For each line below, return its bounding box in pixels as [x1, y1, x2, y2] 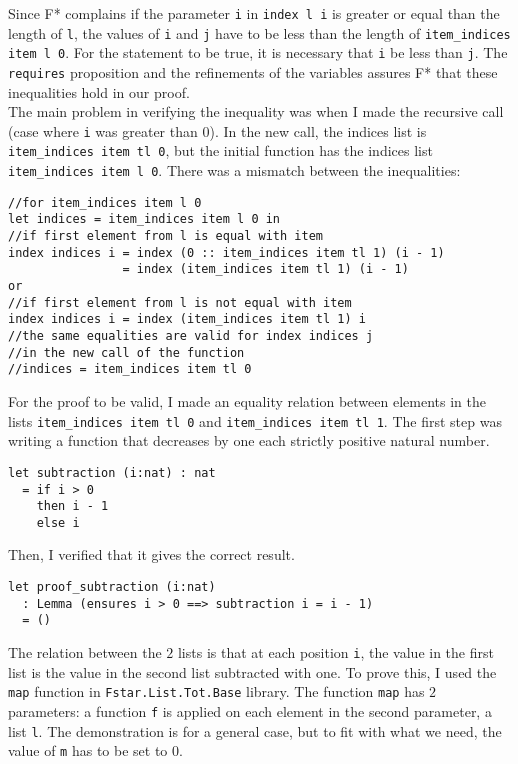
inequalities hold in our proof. [8, 81, 190, 102]
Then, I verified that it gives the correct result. [8, 544, 295, 565]
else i [36, 515, 80, 530]
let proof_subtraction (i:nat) [8, 580, 216, 595]
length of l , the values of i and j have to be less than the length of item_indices [8, 22, 511, 43]
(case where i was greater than [8, 120, 198, 141]
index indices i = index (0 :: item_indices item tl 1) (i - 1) [8, 245, 445, 260]
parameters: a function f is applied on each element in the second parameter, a [8, 700, 492, 721]
